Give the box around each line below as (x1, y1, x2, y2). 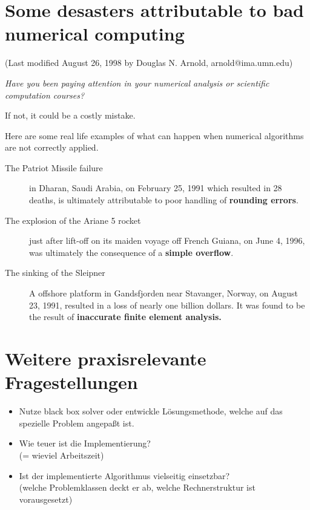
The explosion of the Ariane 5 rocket (5, 214, 141, 226)
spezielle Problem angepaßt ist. (19, 416, 134, 429)
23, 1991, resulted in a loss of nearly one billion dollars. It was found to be (29, 298, 305, 311)
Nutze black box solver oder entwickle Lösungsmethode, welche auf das (19, 405, 283, 417)
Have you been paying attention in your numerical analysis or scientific (5, 76, 269, 89)
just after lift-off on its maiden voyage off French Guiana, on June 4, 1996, (29, 234, 305, 247)
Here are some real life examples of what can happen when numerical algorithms (5, 129, 304, 142)
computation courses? (5, 88, 85, 101)
